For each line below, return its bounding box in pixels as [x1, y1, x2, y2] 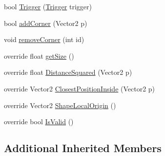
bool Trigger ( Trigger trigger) [4, 1, 92, 11]
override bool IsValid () [4, 116, 74, 127]
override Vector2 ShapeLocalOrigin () [4, 100, 116, 110]
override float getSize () [4, 50, 74, 61]
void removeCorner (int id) [4, 34, 84, 45]
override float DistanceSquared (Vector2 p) [4, 67, 132, 77]
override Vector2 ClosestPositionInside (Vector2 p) [4, 83, 155, 93]
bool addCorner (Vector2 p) [4, 18, 87, 28]
